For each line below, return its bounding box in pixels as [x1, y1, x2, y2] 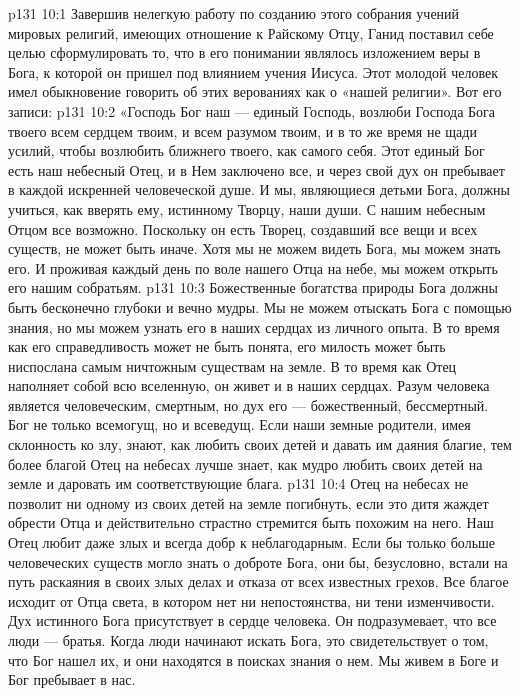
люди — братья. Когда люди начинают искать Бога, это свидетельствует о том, [8, 630, 489, 650]
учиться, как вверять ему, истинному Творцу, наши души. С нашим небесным [8, 198, 486, 219]
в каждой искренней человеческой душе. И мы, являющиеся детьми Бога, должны [8, 179, 510, 200]
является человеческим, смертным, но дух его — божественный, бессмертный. [8, 394, 489, 415]
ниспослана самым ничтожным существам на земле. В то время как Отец [8, 355, 457, 376]
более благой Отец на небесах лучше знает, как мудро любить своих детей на [8, 453, 483, 474]
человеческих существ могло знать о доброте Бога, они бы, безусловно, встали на [8, 551, 508, 572]
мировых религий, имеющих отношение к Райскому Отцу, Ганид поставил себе [8, 22, 494, 43]
